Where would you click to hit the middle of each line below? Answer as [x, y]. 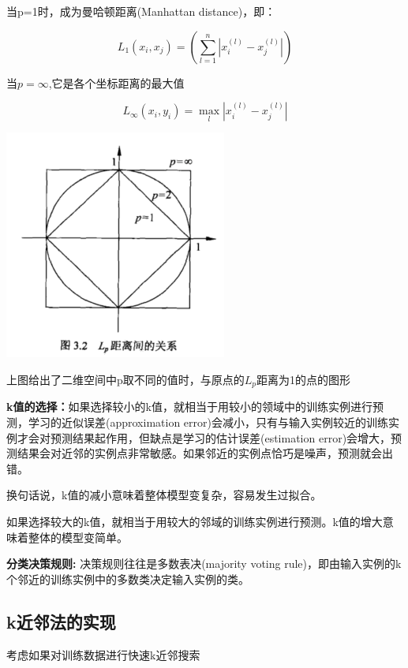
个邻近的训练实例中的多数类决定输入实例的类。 [128, 578]
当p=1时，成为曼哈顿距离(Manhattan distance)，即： [141, 11]
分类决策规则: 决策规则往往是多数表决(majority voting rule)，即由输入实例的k [204, 564]
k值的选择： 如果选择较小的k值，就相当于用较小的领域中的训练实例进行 [189, 407]
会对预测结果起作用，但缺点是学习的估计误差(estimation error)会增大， [210, 437]
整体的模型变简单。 [78, 537]
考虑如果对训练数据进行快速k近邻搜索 [103, 654]
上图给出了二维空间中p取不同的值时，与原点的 [125, 379]
